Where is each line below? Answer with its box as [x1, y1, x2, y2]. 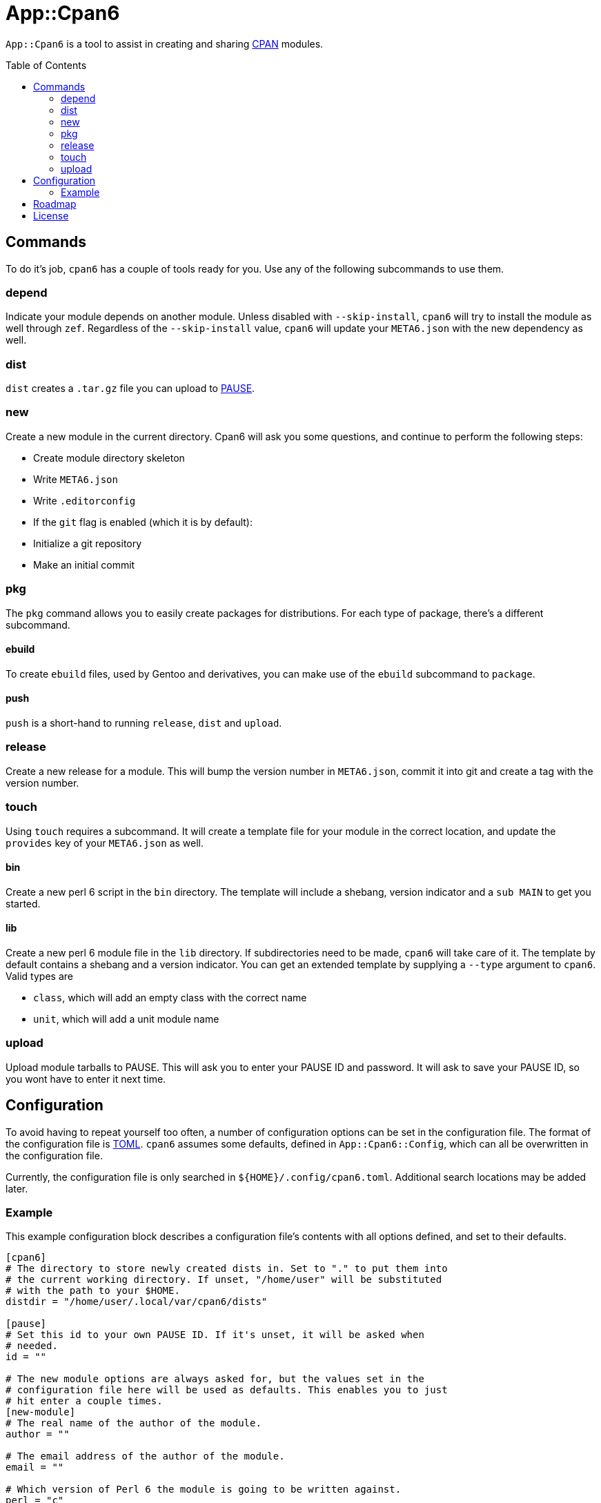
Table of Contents [6, 59, 87, 71]
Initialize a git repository [33, 537, 142, 549]
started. [6, 897, 41, 910]
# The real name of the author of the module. [6, 1417, 262, 1429]
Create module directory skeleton [33, 451, 185, 464]
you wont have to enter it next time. [6, 1072, 166, 1085]
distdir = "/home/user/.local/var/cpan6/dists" [6, 1296, 268, 1308]
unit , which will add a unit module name [33, 1012, 219, 1025]
